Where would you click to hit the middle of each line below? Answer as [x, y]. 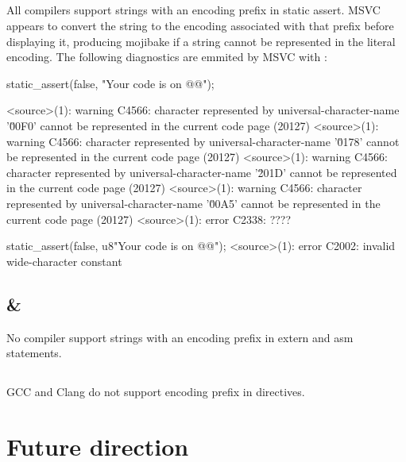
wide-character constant [64, 261]
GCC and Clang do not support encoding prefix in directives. [156, 392]
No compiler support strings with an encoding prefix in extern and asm [180, 337]
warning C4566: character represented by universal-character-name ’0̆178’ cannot [203, 141]
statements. [34, 353]
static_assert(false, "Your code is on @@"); [110, 83]
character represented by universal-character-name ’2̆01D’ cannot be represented [202, 172]
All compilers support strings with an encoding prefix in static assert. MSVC [193, 10]
